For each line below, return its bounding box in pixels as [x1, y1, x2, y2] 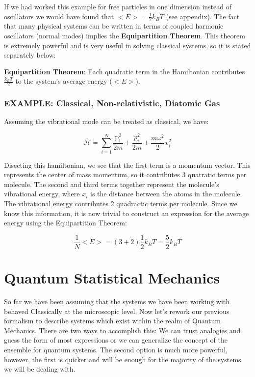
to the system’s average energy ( [15, 76, 112, 86]
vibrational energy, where [4, 188, 80, 199]
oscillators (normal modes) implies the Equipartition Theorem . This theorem [4, 31, 245, 41]
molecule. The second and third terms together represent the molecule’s [4, 179, 219, 189]
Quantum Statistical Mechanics [4, 268, 220, 288]
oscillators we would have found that [4, 11, 114, 21]
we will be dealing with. [4, 364, 76, 374]
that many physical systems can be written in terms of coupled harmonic [4, 21, 224, 31]
